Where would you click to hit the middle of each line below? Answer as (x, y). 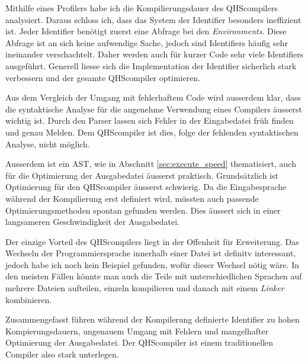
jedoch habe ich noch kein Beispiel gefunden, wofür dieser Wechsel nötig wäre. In (152, 264)
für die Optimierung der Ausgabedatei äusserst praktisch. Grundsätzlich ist (142, 175)
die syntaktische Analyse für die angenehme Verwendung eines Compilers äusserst (154, 109)
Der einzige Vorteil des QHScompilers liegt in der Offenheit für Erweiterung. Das (152, 241)
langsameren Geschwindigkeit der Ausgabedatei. (93, 222)
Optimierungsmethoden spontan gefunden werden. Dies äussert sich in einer (143, 210)
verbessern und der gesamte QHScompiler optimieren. (103, 77)
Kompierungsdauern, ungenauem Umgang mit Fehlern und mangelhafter (137, 331)
